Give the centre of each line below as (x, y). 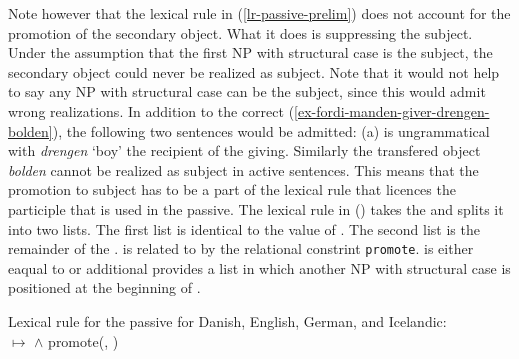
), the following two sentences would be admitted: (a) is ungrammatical (271, 130)
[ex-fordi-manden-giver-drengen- (392, 110)
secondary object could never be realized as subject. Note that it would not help (254, 71)
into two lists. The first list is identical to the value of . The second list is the (244, 228)
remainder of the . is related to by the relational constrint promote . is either (241, 248)
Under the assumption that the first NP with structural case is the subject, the (250, 52)
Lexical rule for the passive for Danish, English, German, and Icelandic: (227, 320)
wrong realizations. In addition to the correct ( (151, 110)
